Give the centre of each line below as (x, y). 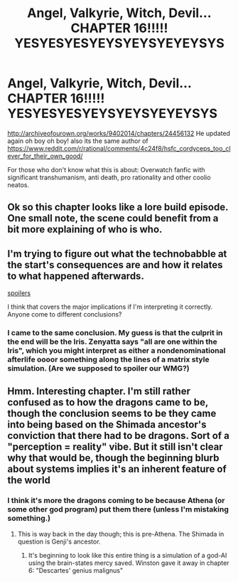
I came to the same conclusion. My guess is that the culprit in (115, 333)
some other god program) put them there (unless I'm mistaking (118, 509)
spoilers (19, 293)
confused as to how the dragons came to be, (108, 402)
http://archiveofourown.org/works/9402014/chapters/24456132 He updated (119, 133)
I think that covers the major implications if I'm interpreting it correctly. (110, 307)
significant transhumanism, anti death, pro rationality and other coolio (109, 177)
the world (29, 481)
